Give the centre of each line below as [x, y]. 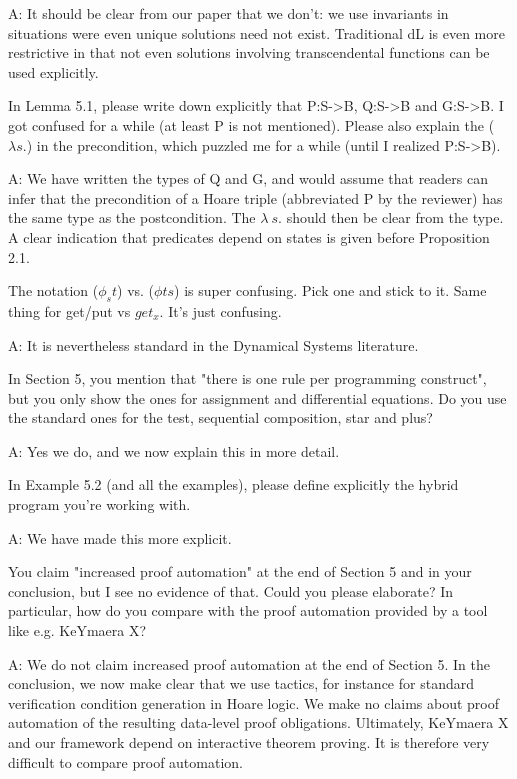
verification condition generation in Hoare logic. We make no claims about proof [254, 702]
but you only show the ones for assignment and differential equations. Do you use [257, 397]
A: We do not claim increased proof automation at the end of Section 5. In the [249, 663]
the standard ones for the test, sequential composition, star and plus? [220, 417]
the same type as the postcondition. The [132, 217]
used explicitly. [53, 71]
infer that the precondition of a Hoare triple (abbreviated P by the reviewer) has [255, 197]
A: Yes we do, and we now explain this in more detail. [174, 450]
